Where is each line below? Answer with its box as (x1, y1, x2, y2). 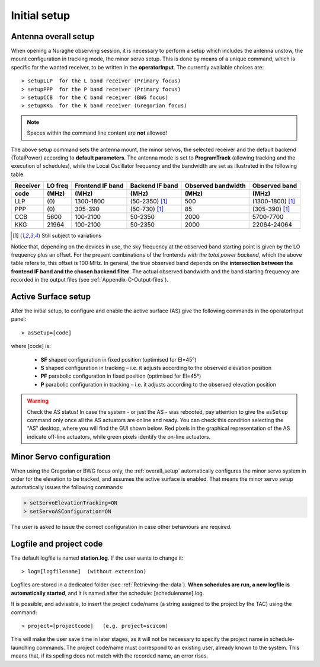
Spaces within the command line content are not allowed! (27, 129, 168, 136)
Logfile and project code (11, 538, 103, 548)
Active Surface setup (11, 291, 91, 302)
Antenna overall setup (11, 31, 95, 42)
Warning (27, 397, 49, 404)
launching (11, 644, 36, 651)
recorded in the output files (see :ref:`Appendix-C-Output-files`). (11, 276, 169, 283)
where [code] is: (11, 343, 51, 350)
